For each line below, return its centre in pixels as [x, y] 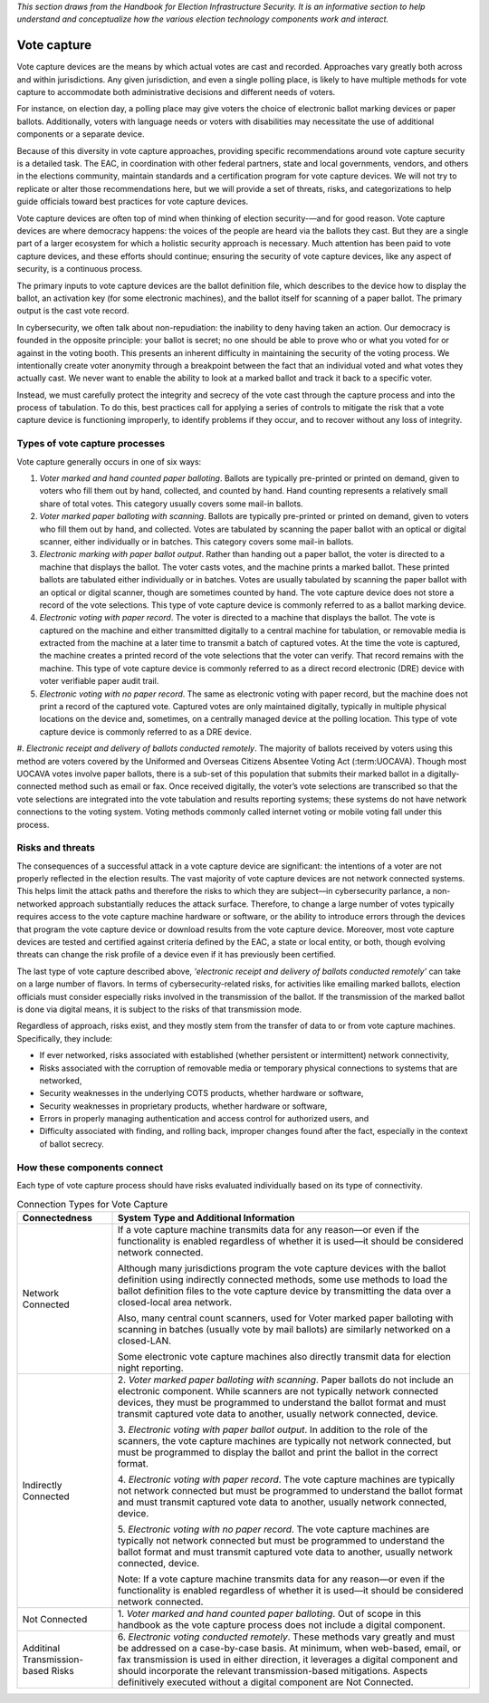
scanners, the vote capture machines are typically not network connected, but [285, 1440]
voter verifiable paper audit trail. [99, 681]
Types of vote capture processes [91, 444]
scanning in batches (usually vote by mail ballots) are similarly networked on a [284, 1329]
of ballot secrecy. [72, 1144]
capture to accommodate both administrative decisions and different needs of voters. [176, 92]
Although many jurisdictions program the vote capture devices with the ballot [282, 1268]
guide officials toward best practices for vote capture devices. [133, 202]
